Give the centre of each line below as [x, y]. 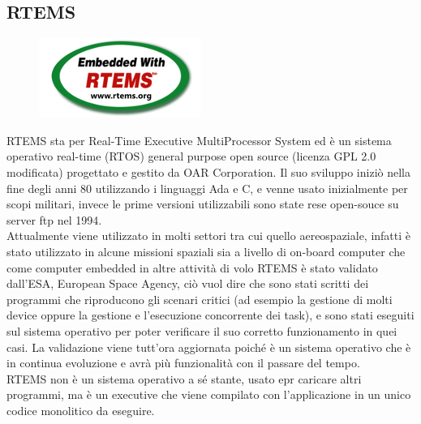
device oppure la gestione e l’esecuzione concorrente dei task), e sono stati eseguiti [210, 315]
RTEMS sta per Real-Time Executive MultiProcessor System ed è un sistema [199, 140]
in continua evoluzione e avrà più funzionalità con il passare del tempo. [183, 363]
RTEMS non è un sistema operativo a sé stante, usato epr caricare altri [184, 378]
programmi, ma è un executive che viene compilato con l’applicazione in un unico [209, 394]
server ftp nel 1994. [54, 219]
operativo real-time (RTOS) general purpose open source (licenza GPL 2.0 [191, 156]
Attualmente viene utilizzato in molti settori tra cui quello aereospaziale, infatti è [209, 236]
